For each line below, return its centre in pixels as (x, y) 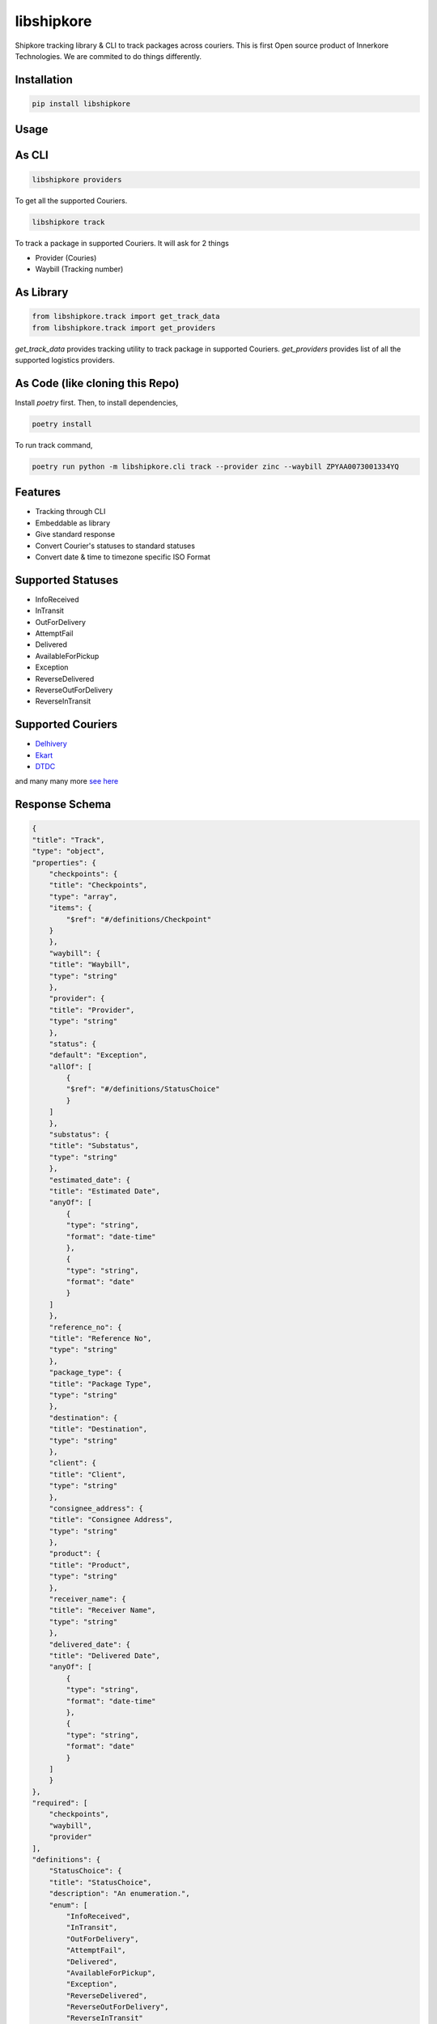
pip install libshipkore (81, 104)
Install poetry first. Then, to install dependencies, (96, 402)
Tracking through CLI (70, 512)
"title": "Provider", (92, 1010)
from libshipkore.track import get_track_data (126, 317)
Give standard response (75, 534)
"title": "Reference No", (100, 1339)
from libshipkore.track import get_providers (124, 327)
